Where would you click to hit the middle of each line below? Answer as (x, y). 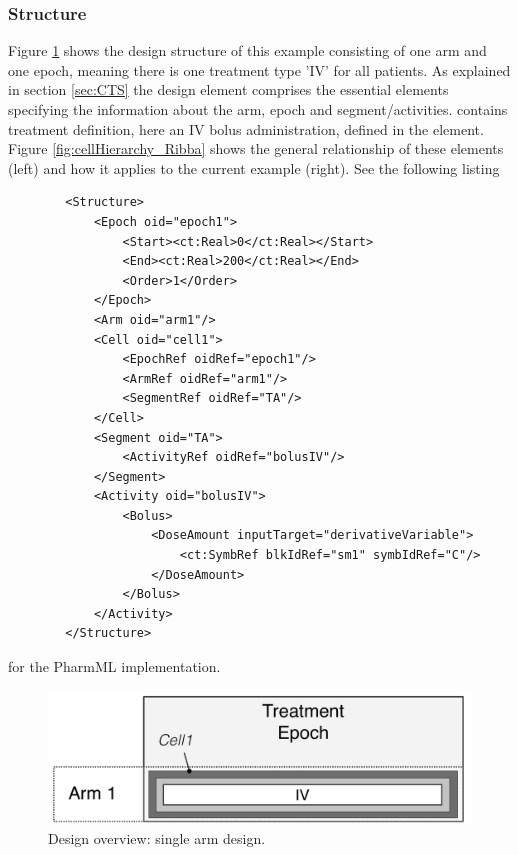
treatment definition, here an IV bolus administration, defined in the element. (246, 128)
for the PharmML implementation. (114, 666)
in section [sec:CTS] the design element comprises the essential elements (228, 89)
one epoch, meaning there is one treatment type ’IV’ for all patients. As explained (259, 69)
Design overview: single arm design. (157, 837)
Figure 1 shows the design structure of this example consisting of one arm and (247, 50)
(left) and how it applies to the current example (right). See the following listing (254, 167)
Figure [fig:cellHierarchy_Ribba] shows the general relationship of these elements (256, 148)
